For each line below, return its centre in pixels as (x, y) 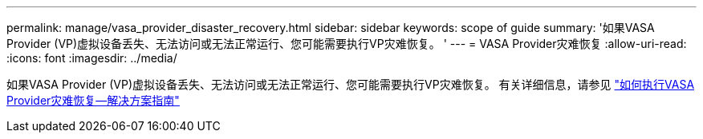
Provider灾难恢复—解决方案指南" (93, 100)
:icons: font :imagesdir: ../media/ (92, 58)
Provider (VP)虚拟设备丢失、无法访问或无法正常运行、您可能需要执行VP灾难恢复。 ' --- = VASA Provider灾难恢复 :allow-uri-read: (347, 44)
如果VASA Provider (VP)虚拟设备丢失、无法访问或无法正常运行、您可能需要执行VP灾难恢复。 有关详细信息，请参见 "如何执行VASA (351, 84)
